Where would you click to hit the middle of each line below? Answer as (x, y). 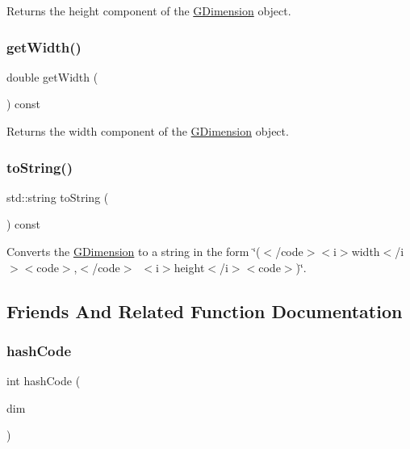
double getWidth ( (52, 76)
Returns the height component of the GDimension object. (149, 10)
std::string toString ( (58, 197)
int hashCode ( (44, 381)
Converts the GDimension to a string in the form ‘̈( (134, 251)
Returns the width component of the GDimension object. (148, 131)
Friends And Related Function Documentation (205, 311)
